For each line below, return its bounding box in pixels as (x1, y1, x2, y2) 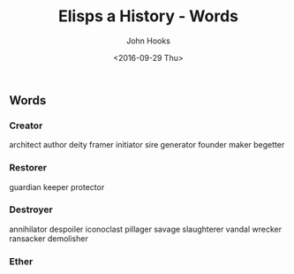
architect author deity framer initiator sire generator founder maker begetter (9, 140, 285, 150)
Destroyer (9, 203, 53, 216)
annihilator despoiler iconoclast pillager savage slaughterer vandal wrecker (9, 224, 283, 234)
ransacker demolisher (9, 232, 88, 244)
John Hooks (126, 35, 170, 46)
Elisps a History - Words (58, 6, 238, 27)
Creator (9, 119, 43, 132)
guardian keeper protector (9, 181, 105, 192)
